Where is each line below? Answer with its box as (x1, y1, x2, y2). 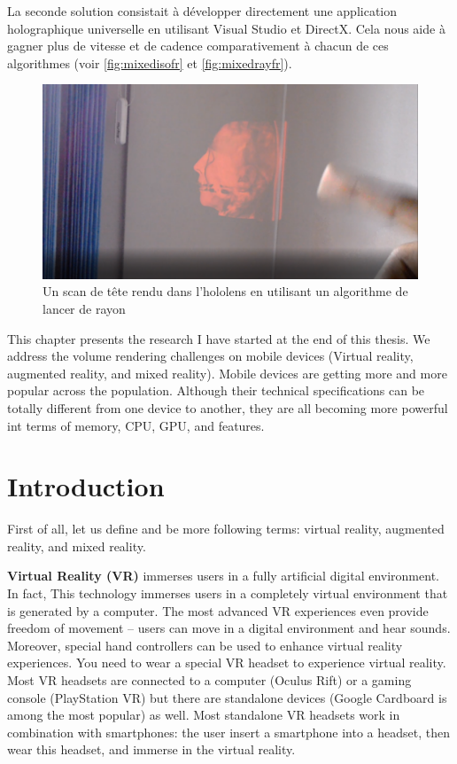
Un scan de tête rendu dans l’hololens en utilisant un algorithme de (43, 282, 408, 300)
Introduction (7, 468, 165, 504)
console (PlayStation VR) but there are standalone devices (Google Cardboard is (7, 688, 447, 706)
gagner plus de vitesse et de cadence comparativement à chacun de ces (7, 36, 389, 55)
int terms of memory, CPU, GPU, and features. (7, 416, 265, 434)
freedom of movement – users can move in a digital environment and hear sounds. (7, 619, 451, 637)
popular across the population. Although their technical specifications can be (7, 381, 425, 400)
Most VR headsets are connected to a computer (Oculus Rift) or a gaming (7, 671, 412, 690)
